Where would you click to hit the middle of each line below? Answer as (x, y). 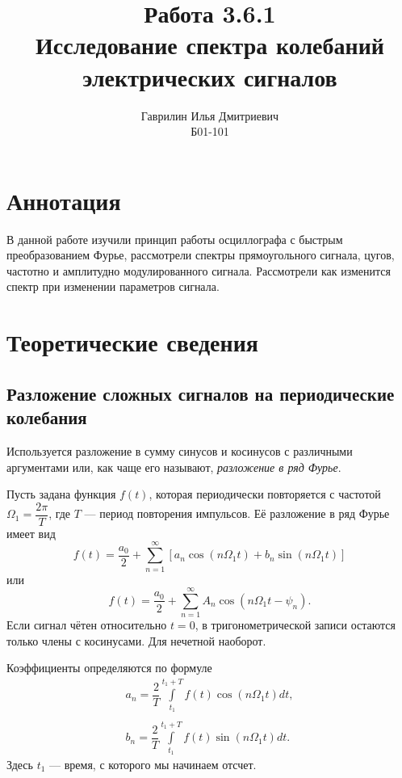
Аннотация (64, 200)
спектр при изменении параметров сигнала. (113, 286)
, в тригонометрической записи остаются (295, 625)
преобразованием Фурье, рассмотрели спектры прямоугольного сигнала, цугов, (201, 255)
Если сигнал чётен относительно (87, 625)
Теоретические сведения (132, 342)
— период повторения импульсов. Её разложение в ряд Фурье (237, 513)
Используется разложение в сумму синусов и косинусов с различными (180, 450)
